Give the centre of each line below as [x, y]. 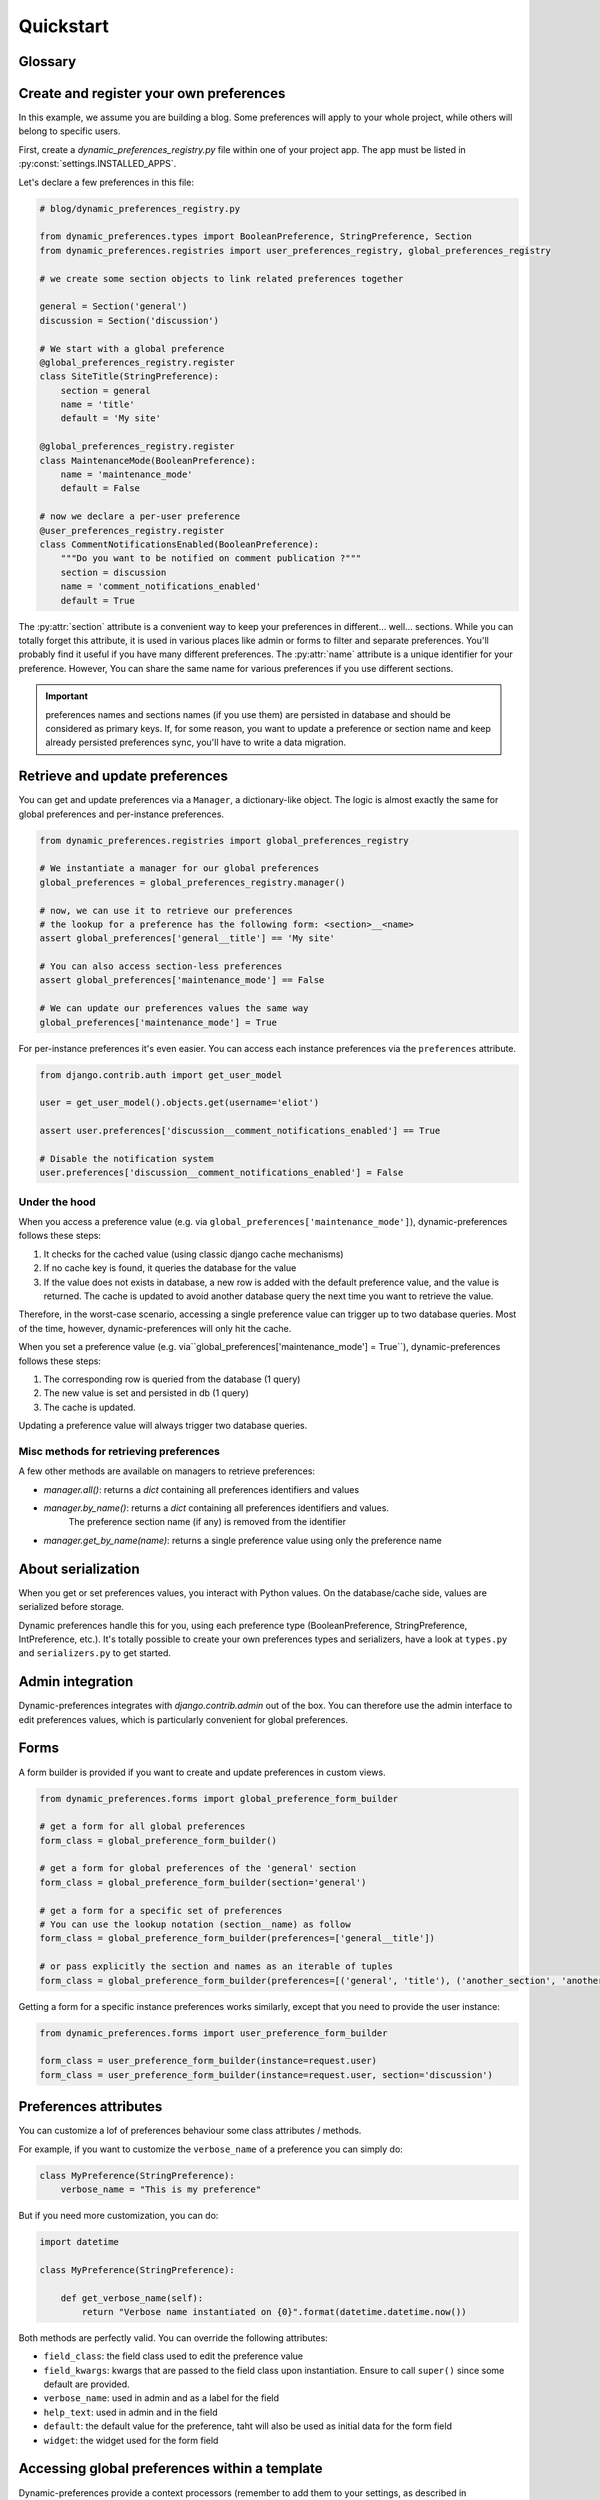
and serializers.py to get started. [95, 1653]
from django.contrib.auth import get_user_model [161, 1074]
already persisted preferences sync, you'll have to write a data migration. [196, 742]
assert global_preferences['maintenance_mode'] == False [182, 980]
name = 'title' [97, 404]
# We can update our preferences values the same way [174, 1008]
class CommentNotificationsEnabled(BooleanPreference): [179, 544]
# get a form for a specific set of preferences [161, 1910]
